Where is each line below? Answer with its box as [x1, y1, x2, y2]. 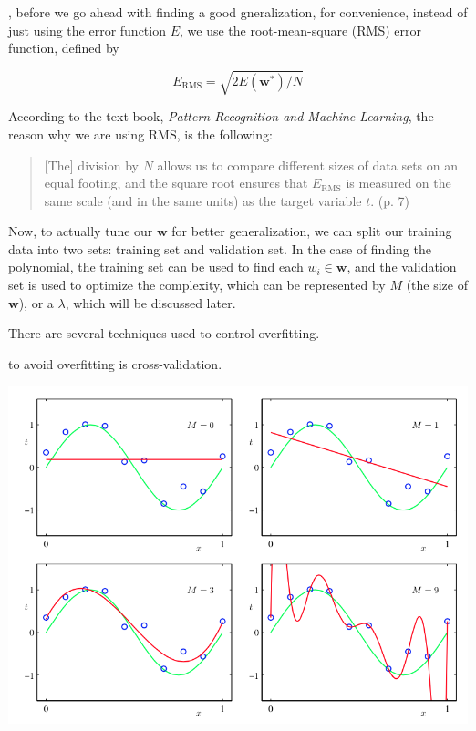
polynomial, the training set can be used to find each [8, 257, 304, 276]
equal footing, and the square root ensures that [44, 173, 308, 192]
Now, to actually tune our [8, 221, 153, 241]
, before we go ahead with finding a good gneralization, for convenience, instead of [8, 3, 468, 21]
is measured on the [346, 173, 451, 192]
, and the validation [347, 257, 457, 276]
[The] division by [44, 155, 139, 174]
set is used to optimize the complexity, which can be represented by [8, 275, 386, 294]
